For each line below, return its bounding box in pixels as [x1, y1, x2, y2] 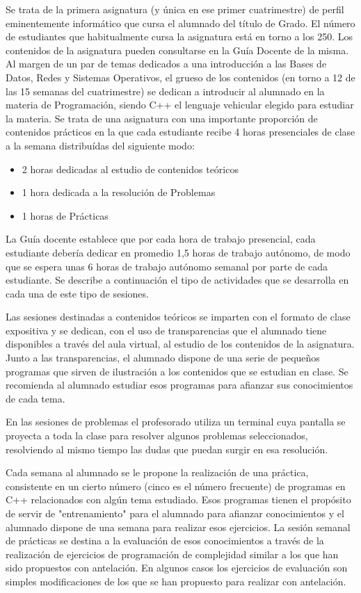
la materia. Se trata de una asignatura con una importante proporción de [6, 111, 318, 125]
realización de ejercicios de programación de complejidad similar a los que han [6, 546, 339, 561]
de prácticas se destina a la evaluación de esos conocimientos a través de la [6, 533, 324, 548]
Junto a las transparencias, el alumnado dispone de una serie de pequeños [6, 350, 320, 365]
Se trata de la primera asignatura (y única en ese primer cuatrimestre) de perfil [6, 2, 344, 16]
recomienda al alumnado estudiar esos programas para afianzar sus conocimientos [6, 377, 353, 392]
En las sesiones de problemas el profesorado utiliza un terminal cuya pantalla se [6, 414, 346, 429]
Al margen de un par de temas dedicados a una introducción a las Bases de [6, 56, 327, 71]
